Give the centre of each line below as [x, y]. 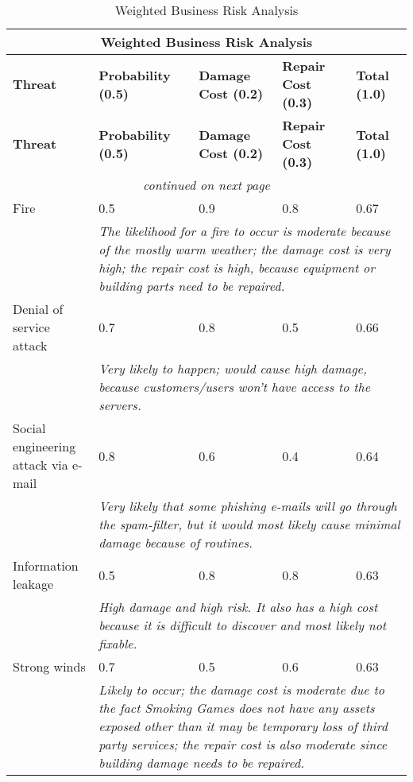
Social [29, 428]
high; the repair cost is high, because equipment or [237, 267]
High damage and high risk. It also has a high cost [238, 607]
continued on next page [206, 185]
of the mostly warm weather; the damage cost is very [245, 249]
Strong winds [49, 666]
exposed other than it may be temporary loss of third [243, 726]
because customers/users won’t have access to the [235, 387]
